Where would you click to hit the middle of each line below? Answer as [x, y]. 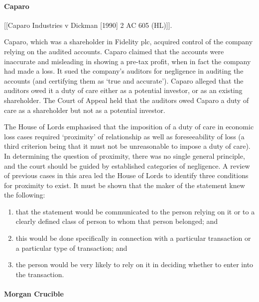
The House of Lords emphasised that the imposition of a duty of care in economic [129, 127]
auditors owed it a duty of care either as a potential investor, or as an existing [123, 90]
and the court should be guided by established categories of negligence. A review [127, 165]
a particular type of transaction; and [71, 248]
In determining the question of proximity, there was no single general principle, [125, 155]
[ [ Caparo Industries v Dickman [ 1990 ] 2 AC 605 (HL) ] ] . [88, 25]
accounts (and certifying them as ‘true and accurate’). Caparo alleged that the [124, 80]
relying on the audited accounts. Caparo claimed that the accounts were [114, 51]
